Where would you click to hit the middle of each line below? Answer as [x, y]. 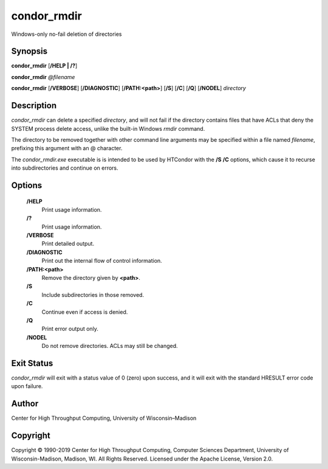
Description [34, 106]
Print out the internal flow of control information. [102, 261]
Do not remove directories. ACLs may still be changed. [110, 346]
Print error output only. [70, 329]
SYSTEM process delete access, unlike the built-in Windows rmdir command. [108, 128]
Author [25, 404]
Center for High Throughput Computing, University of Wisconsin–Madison [104, 418]
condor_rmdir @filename [43, 77]
